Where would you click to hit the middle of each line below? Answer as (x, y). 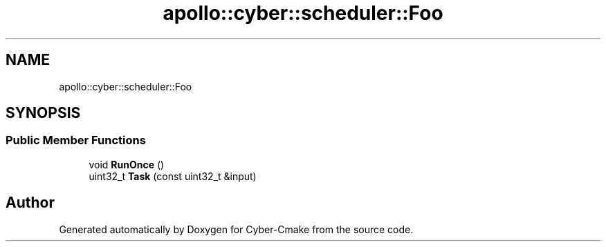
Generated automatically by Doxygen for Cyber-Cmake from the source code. (236, 229)
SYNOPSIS (43, 113)
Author (30, 203)
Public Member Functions (76, 140)
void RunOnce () (127, 164)
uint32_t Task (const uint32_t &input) (173, 176)
